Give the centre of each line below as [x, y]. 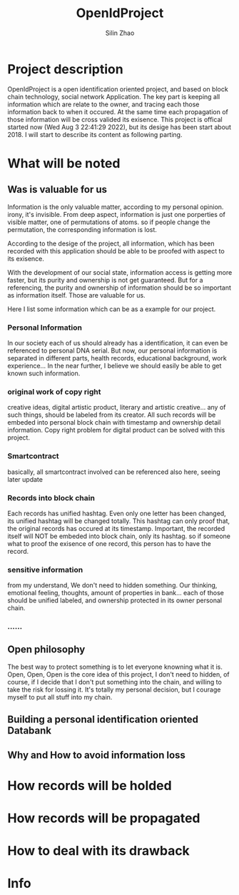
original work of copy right [54, 392]
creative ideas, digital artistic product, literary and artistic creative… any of [117, 408]
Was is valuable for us [57, 189]
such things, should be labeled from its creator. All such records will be [112, 415]
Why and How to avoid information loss [96, 755]
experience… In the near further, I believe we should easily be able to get [115, 365]
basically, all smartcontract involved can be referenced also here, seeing [114, 472]
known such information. [44, 373]
